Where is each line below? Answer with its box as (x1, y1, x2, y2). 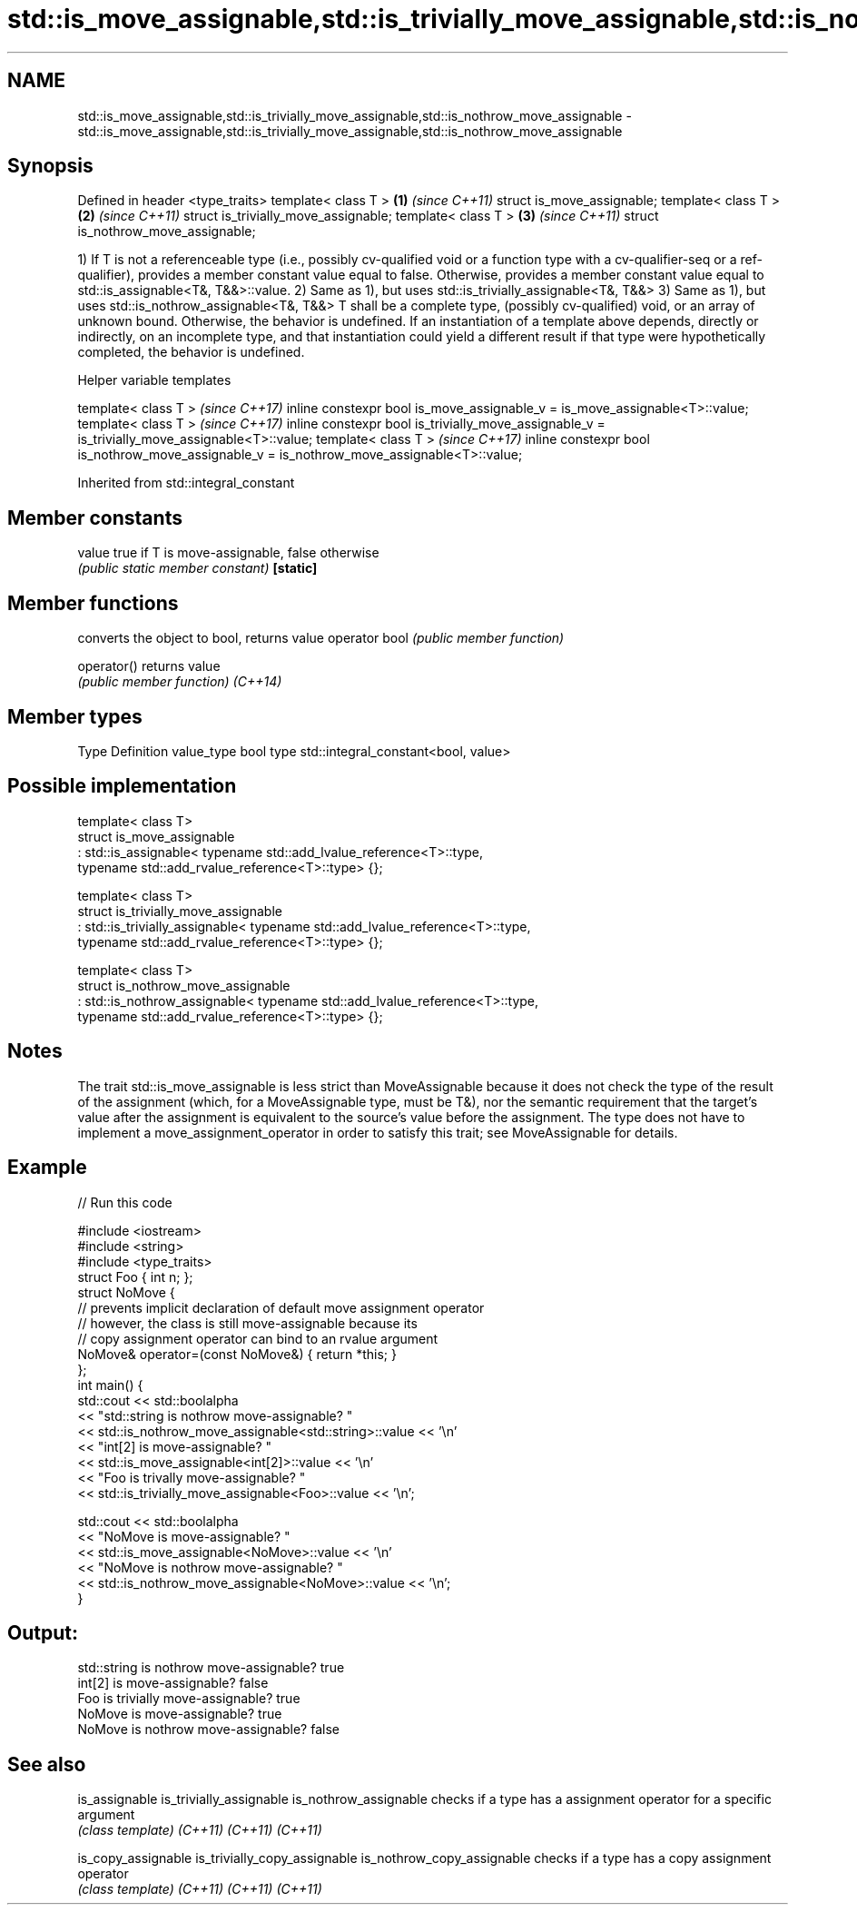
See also (7, 1752, 86, 1776)
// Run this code (77, 1194, 172, 1210)
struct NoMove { (77, 1284, 175, 1300)
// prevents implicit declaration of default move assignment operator (77, 1299, 485, 1316)
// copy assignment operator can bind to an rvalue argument (77, 1330, 438, 1346)
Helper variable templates (77, 372, 231, 389)
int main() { (77, 1376, 143, 1393)
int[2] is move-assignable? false (77, 1675, 269, 1691)
